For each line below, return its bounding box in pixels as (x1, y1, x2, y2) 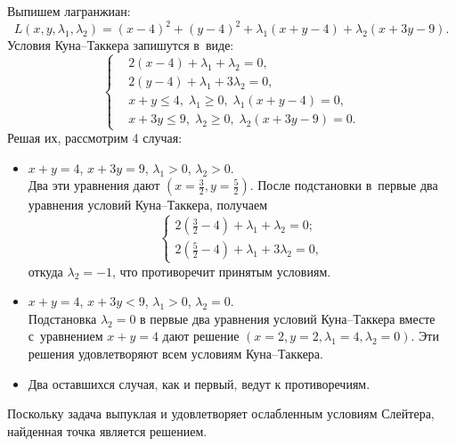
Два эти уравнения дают (28, 176, 160, 194)
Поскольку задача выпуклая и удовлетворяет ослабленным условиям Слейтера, (7, 404, 435, 423)
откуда (28, 261, 63, 280)
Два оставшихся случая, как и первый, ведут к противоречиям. (28, 374, 370, 392)
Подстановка (28, 309, 97, 327)
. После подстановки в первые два (249, 176, 438, 194)
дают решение (162, 326, 240, 345)
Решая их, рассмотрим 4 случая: (7, 128, 183, 147)
